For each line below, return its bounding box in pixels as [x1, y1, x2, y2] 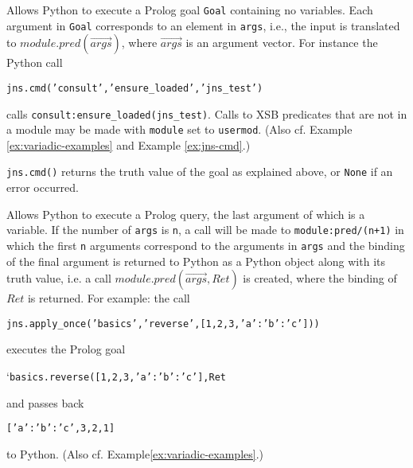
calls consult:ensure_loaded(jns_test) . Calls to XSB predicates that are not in [6, 105, 407, 122]
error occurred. [6, 179, 79, 196]
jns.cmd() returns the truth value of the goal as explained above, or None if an [6, 163, 393, 180]
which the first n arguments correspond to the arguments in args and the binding [6, 236, 405, 253]
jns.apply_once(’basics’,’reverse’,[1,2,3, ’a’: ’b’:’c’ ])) [6, 318, 320, 330]
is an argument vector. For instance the [185, 34, 378, 51]
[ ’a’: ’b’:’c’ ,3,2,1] [6, 423, 115, 435]
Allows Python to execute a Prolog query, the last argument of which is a [6, 205, 365, 222]
